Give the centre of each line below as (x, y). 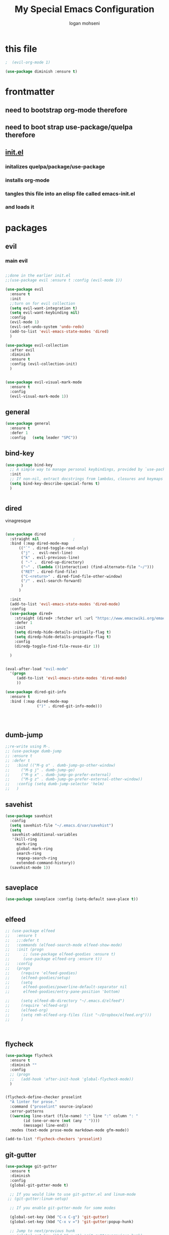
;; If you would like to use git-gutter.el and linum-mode (73, 1194)
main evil (17, 260)
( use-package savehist (29, 816)
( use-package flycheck (29, 1056)
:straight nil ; (43, 539)
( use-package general (28, 424)
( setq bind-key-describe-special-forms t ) (55, 484)
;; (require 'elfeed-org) (37, 1006)
